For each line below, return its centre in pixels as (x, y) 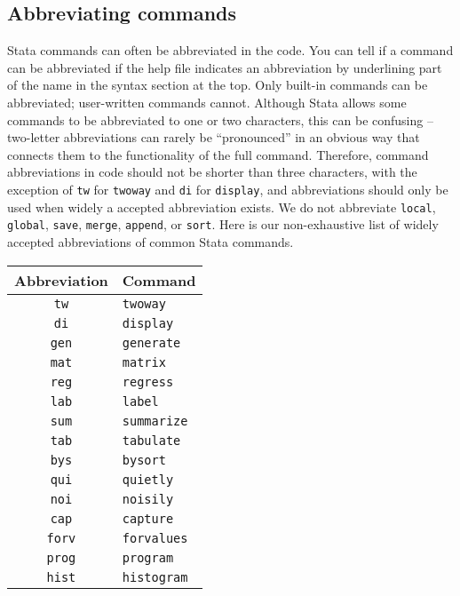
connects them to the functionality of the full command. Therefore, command (218, 154)
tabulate (151, 440)
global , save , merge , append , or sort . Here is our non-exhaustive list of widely (223, 224)
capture (148, 518)
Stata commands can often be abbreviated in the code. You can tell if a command (230, 50)
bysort (144, 460)
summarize (155, 421)
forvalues (155, 538)
